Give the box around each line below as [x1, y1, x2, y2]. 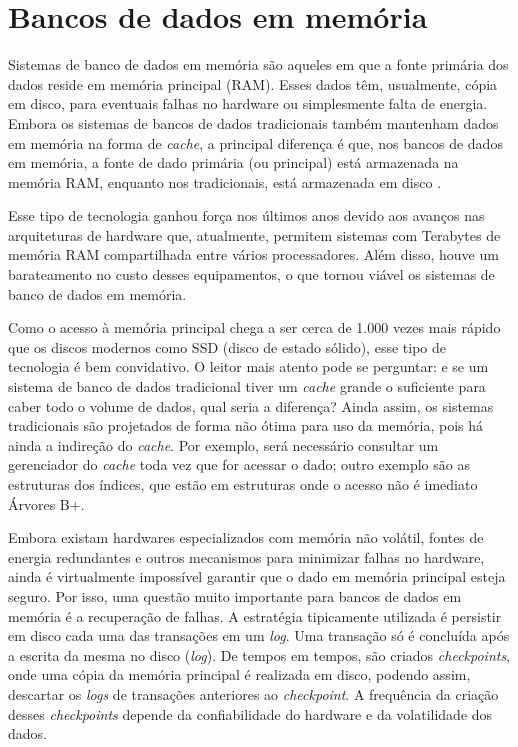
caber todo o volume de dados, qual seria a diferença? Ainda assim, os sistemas [8, 395, 494, 416]
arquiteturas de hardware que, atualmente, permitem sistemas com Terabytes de [8, 224, 501, 245]
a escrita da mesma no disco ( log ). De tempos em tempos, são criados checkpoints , [8, 644, 511, 665]
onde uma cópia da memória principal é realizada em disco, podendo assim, [8, 664, 471, 685]
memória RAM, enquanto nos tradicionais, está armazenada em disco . [8, 171, 442, 192]
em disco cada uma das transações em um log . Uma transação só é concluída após [8, 625, 510, 646]
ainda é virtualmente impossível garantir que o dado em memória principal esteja [8, 566, 506, 587]
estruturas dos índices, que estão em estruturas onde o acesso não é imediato [8, 474, 478, 494]
